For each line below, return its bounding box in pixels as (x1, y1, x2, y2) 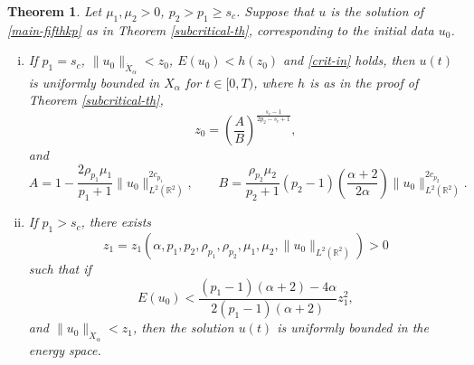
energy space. (28, 340, 101, 359)
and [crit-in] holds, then (283, 51, 415, 70)
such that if (28, 258, 91, 277)
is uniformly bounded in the (277, 318, 429, 337)
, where (253, 72, 294, 91)
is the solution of (330, 2, 424, 20)
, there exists (81, 212, 152, 231)
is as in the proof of (309, 72, 419, 91)
